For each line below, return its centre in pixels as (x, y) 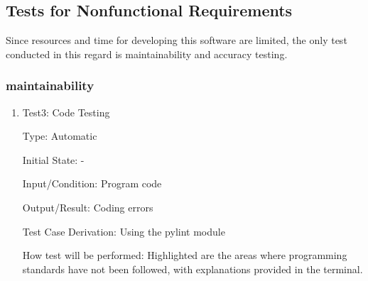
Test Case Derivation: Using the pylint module (124, 231)
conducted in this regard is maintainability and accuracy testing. (147, 54)
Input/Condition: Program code (92, 183)
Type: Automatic (60, 136)
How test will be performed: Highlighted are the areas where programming (185, 255)
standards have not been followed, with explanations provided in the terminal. (193, 269)
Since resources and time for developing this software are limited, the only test (177, 40)
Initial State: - (53, 159)
